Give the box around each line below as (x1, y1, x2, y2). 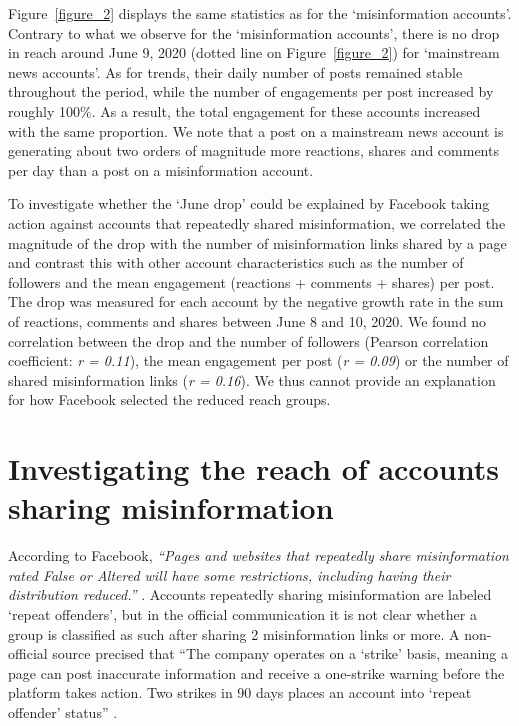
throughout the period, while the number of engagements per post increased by (8, 81, 494, 102)
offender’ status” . (8, 701, 118, 722)
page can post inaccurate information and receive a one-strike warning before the (8, 662, 505, 683)
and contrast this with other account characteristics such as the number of (8, 252, 464, 273)
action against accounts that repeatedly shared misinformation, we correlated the (8, 212, 506, 233)
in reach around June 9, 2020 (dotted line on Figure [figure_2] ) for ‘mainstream (8, 42, 500, 63)
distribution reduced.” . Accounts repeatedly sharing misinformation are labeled (8, 584, 492, 605)
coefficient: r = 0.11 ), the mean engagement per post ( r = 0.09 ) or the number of (8, 350, 509, 371)
